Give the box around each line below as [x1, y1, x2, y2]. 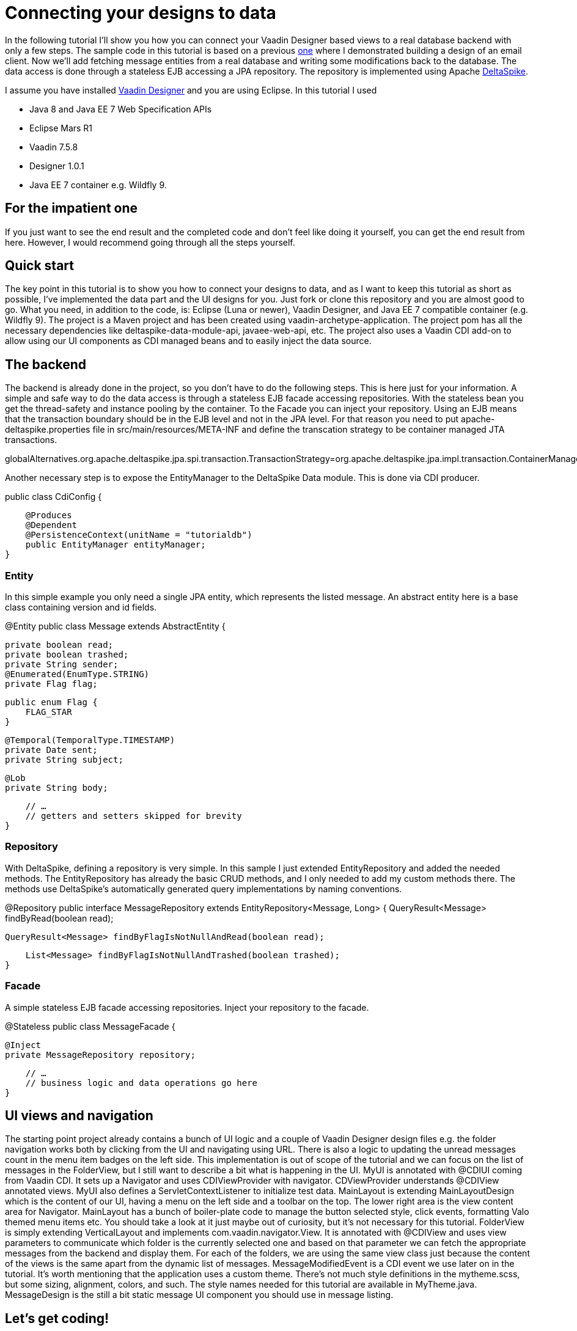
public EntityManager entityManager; [25, 540, 206, 550]
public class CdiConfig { [5, 491, 102, 502]
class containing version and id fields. [5, 602, 157, 613]
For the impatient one [5, 200, 138, 216]
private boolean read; [5, 640, 114, 650]
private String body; [5, 783, 108, 793]
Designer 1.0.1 [29, 160, 84, 171]
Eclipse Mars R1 [29, 122, 93, 133]
